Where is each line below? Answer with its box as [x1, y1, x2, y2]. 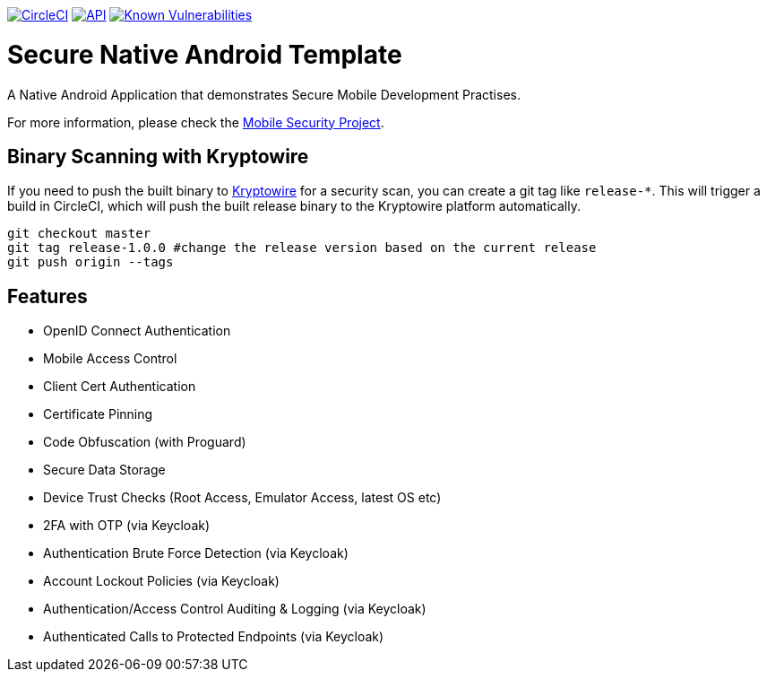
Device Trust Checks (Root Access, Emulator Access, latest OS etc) [43, 490, 442, 506]
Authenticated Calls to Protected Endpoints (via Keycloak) [43, 629, 384, 645]
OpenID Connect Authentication [43, 323, 231, 339]
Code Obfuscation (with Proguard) [43, 434, 246, 450]
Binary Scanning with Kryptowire [7, 144, 309, 168]
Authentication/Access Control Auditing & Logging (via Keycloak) [43, 601, 427, 617]
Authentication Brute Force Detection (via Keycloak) [43, 545, 349, 561]
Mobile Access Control [43, 351, 177, 367]
